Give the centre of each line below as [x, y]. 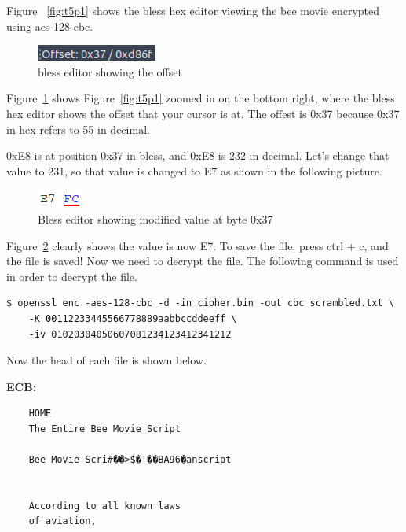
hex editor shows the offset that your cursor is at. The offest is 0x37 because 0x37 [203, 113]
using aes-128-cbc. [50, 26]
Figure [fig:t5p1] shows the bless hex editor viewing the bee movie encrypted [193, 10]
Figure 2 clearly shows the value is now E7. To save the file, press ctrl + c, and [198, 245]
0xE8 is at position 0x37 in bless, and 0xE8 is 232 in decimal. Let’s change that [198, 155]
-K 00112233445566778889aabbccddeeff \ [133, 318]
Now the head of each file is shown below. [106, 360]
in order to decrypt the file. [72, 276]
